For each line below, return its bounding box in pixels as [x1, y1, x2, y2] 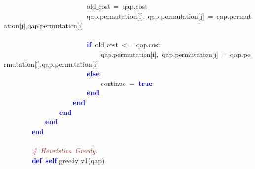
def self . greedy [32, 155, 79, 165]
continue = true [100, 78, 153, 88]
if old [87, 39, 105, 50]
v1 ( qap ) [81, 155, 105, 165]
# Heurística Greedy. [32, 145, 98, 155]
